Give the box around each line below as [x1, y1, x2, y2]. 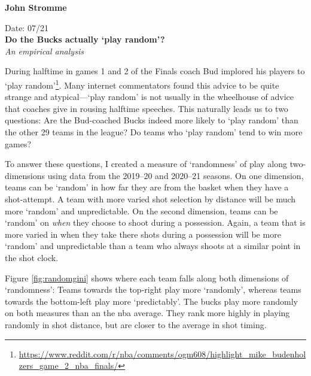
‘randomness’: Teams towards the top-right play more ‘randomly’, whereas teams [5, 283, 301, 296]
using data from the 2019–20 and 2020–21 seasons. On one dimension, [47, 169, 304, 181]
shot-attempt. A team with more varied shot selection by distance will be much [5, 192, 296, 205]
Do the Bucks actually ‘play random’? [5, 33, 165, 46]
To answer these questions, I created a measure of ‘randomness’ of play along [5, 157, 287, 170]
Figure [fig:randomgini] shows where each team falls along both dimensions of [5, 271, 289, 284]
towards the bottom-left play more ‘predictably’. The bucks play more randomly [5, 295, 298, 307]
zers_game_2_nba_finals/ [19, 359, 118, 372]
